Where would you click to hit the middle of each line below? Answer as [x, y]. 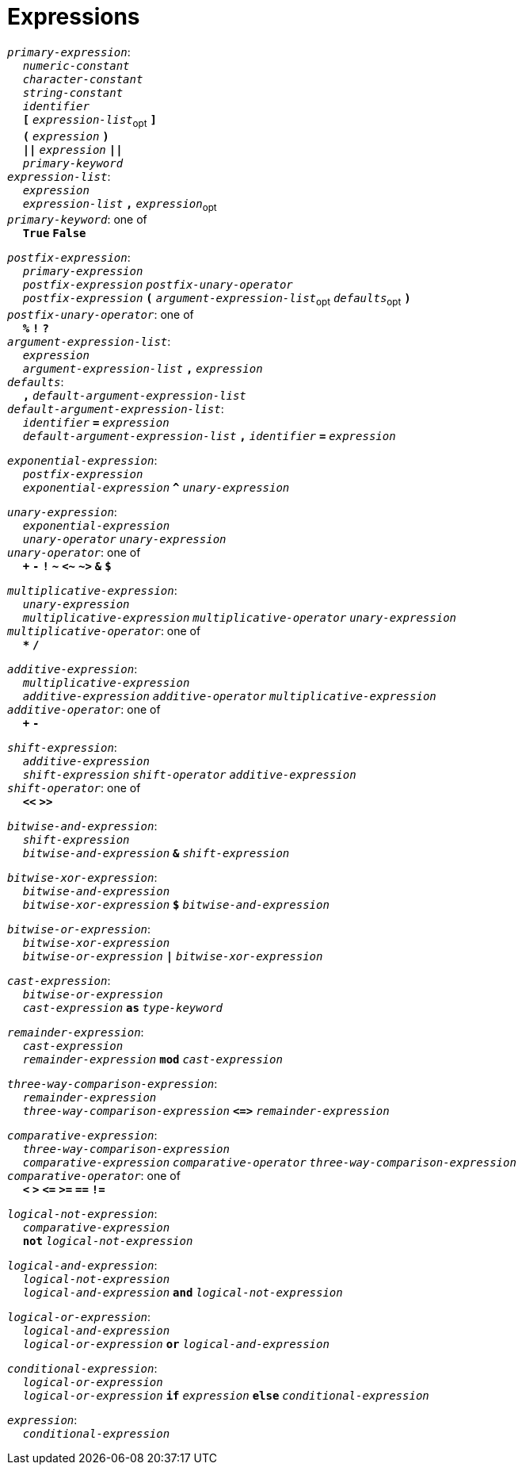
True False [54, 234]
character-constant [83, 79]
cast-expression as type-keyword [123, 1008]
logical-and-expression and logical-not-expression [183, 1293]
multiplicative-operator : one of [104, 631]
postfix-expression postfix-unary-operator [158, 285]
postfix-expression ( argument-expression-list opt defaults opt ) [217, 300]
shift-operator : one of [74, 788]
